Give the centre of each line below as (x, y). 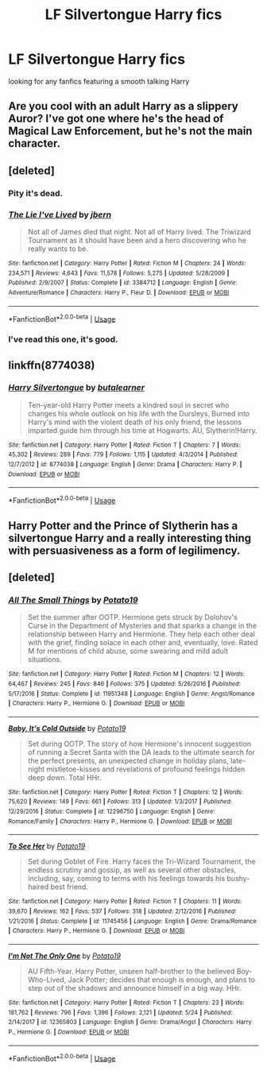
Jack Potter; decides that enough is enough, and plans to (162, 980)
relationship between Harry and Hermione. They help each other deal (141, 634)
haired (38, 887)
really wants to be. (58, 249)
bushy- (238, 879)
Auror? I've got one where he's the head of (116, 119)
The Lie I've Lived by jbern (60, 215)
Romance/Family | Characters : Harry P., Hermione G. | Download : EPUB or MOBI (120, 821)
